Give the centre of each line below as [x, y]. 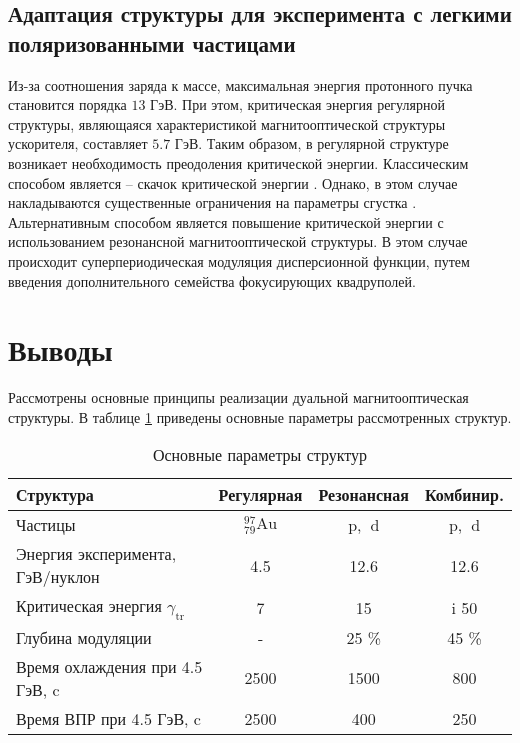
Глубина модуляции [84, 637]
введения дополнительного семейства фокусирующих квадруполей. [212, 280]
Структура [55, 495]
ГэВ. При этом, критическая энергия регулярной [297, 104]
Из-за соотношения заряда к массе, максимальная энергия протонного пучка [240, 84]
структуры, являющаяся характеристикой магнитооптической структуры [227, 123]
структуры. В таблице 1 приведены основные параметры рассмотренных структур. [260, 416]
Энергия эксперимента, [96, 554]
